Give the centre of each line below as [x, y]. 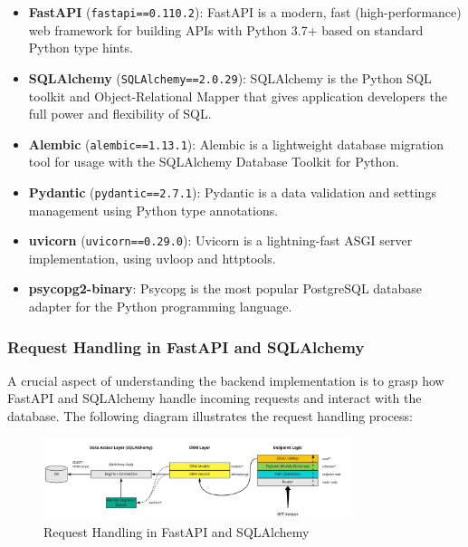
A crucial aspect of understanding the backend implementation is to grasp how [226, 380]
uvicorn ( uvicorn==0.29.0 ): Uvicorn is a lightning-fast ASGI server [220, 240]
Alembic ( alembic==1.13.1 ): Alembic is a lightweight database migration [236, 144]
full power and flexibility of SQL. [120, 114]
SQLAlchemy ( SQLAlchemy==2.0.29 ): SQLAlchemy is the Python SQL [230, 77]
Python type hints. [81, 48]
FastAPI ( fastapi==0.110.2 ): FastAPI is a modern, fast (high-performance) [245, 12]
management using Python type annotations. [153, 210]
